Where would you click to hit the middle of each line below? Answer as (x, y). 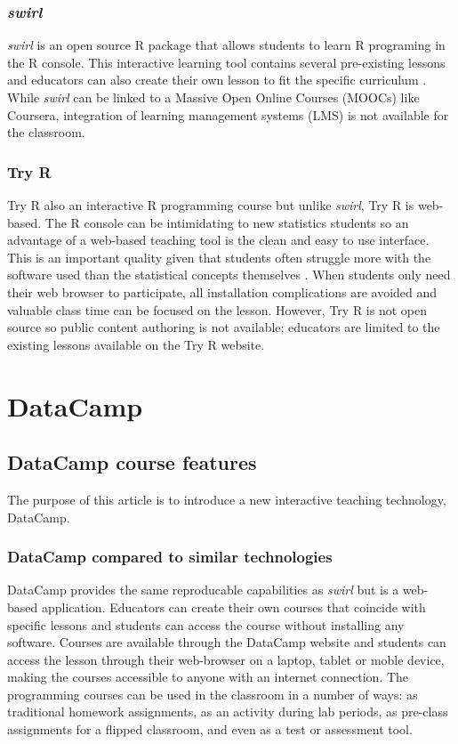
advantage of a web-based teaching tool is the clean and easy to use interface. (218, 240)
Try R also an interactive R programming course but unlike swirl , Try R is (211, 205)
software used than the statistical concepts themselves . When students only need (229, 275)
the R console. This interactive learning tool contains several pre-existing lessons (226, 62)
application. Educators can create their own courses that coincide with (233, 607)
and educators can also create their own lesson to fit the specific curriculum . (217, 80)
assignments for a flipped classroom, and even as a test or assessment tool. (210, 729)
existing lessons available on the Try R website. (136, 344)
